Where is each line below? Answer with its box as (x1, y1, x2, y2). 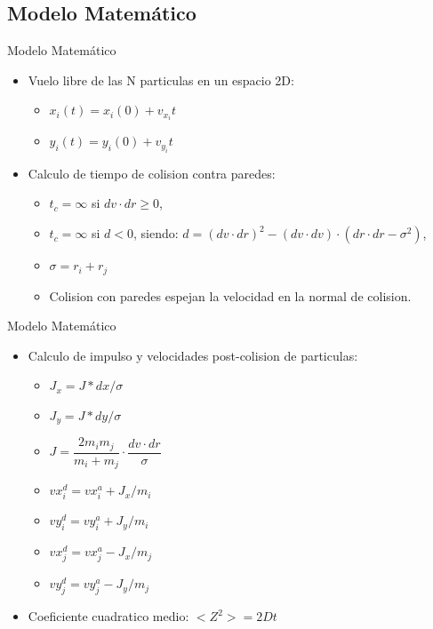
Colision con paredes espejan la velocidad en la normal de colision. (49, 286, 412, 305)
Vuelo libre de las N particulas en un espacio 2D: (28, 70, 294, 89)
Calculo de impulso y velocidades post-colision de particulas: (28, 346, 358, 364)
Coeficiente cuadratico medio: (28, 607, 189, 625)
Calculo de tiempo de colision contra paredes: (28, 163, 276, 182)
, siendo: (133, 224, 179, 243)
